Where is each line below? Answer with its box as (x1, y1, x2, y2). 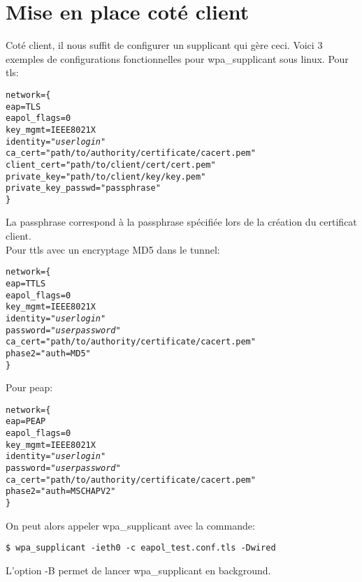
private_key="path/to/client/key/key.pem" (6, 171, 206, 182)
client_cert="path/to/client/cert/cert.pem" (6, 159, 216, 170)
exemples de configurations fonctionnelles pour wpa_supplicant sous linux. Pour (6, 51, 349, 66)
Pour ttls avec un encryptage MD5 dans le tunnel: (6, 242, 220, 256)
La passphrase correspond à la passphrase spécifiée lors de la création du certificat (6, 214, 357, 229)
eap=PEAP (6, 416, 46, 427)
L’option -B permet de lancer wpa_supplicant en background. (6, 562, 271, 577)
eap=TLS (6, 101, 41, 112)
